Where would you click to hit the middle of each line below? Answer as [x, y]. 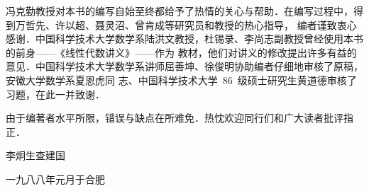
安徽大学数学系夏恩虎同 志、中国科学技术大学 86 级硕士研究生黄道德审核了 [181, 80]
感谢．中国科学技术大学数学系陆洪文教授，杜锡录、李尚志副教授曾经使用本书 [184, 39]
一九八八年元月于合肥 [55, 179]
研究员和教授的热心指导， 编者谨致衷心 [265, 24]
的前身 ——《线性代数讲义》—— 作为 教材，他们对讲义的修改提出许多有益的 [181, 52]
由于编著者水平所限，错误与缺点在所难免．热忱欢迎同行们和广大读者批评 [175, 118]
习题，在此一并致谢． [55, 94]
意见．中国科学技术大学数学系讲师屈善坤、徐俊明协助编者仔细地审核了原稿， [184, 66]
